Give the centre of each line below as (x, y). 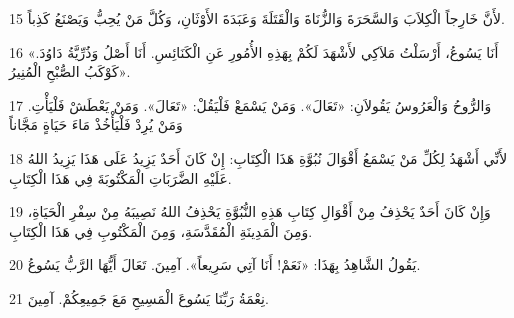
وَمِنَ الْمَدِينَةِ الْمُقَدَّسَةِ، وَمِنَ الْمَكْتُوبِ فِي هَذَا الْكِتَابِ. (161, 230)
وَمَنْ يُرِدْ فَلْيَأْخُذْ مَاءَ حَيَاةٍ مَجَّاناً (96, 124)
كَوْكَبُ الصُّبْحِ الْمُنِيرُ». (70, 71)
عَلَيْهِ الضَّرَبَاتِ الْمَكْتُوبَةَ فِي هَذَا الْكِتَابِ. (120, 177)
